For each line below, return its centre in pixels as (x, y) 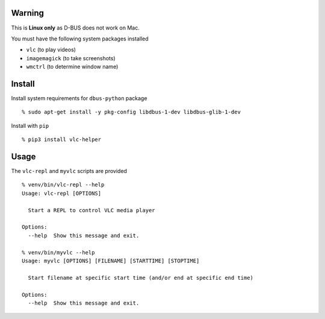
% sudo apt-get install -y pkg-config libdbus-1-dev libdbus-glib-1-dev (131, 112)
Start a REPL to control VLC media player (92, 210)
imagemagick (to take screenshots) (71, 58)
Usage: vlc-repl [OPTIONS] (62, 193)
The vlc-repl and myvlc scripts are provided (69, 171)
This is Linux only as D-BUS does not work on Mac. (75, 28)
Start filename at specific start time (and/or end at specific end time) (141, 278)
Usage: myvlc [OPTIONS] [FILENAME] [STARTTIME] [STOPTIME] (111, 261)
